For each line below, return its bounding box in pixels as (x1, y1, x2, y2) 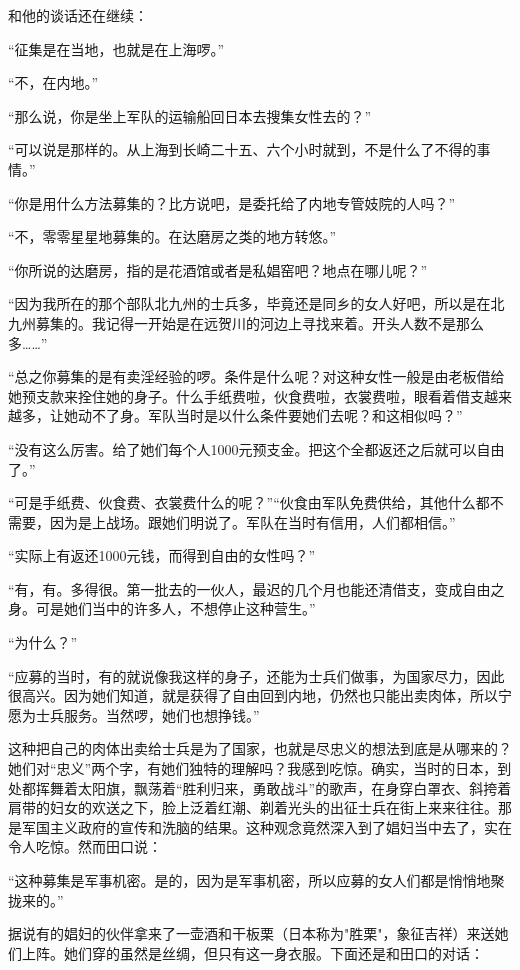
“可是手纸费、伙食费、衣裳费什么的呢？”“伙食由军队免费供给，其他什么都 (8, 492, 490, 513)
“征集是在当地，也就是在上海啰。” (8, 38, 225, 59)
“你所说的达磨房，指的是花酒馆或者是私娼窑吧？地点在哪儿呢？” (8, 259, 428, 280)
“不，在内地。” (8, 72, 99, 93)
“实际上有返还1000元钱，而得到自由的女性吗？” (8, 545, 316, 566)
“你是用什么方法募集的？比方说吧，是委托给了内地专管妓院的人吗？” (8, 192, 456, 213)
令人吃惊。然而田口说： (8, 836, 162, 857)
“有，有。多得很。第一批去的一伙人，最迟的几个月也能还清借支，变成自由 (8, 578, 491, 599)
